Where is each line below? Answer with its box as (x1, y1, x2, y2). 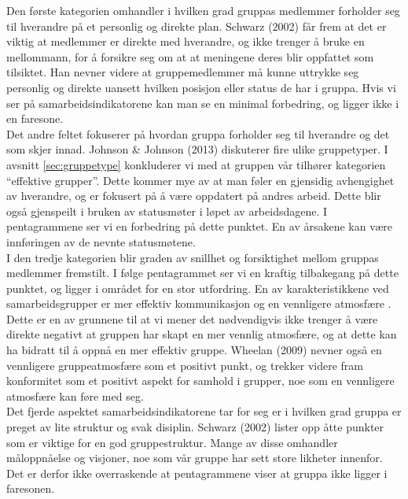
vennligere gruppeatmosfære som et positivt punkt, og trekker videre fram (6, 357, 363, 373)
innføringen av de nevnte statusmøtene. (6, 233, 196, 249)
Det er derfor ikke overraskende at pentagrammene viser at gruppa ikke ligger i (6, 464, 388, 481)
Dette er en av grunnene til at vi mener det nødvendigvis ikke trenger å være (6, 310, 378, 327)
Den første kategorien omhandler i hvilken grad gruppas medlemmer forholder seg (6, 2, 400, 18)
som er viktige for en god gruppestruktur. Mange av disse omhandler (6, 434, 338, 450)
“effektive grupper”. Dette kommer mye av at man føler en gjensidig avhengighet (6, 172, 395, 188)
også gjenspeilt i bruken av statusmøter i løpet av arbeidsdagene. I (6, 202, 328, 219)
